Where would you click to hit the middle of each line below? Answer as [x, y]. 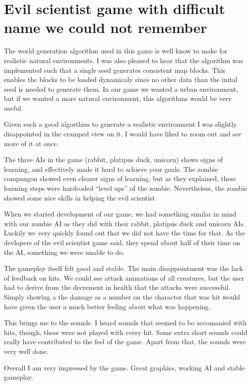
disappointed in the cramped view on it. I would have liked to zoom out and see [123, 134]
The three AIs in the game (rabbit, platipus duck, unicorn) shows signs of [113, 159]
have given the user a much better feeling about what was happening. [107, 306]
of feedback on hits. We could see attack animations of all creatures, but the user [124, 277]
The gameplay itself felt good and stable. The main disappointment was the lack [124, 268]
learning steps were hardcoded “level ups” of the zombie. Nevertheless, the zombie [126, 188]
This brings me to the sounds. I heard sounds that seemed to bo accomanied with [125, 323]
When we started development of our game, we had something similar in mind [120, 214]
